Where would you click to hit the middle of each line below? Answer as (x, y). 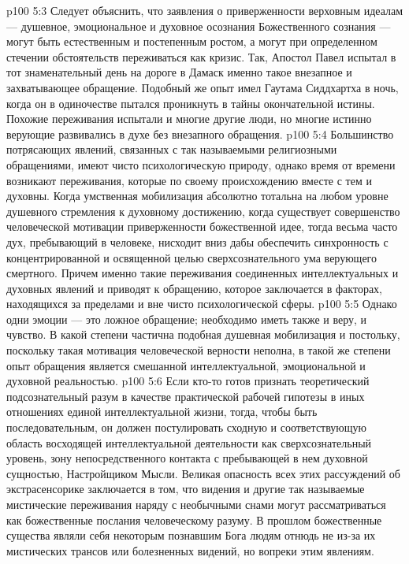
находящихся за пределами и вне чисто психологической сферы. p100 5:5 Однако (202, 304)
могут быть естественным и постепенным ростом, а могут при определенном (192, 41)
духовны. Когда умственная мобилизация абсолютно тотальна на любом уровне (197, 196)
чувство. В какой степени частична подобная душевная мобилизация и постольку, (203, 334)
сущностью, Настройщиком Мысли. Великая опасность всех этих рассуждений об (203, 473)
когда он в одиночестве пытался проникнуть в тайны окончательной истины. (191, 103)
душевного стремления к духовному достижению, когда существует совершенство (203, 211)
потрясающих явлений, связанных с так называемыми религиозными (172, 149)
